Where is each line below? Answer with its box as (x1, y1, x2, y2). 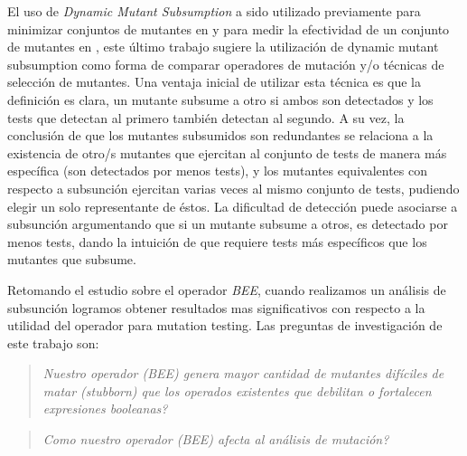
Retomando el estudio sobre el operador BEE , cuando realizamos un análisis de (7, 280, 446, 299)
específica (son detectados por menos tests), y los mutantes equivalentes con (7, 161, 427, 180)
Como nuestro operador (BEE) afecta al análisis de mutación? (42, 430, 389, 449)
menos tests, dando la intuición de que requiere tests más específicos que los (7, 232, 427, 251)
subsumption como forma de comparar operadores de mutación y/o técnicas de (7, 54, 444, 73)
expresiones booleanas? (42, 399, 168, 418)
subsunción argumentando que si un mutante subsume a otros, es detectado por (7, 214, 448, 233)
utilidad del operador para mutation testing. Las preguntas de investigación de (7, 316, 443, 335)
